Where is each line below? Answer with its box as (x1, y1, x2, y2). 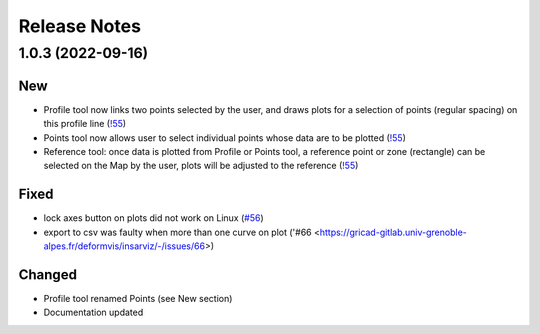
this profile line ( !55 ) (43, 118, 127, 130)
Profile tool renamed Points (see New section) (43, 292, 233, 304)
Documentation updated (43, 306, 144, 319)
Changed (18, 266, 77, 283)
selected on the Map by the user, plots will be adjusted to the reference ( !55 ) (43, 160, 359, 172)
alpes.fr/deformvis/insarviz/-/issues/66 (43, 240, 205, 252)
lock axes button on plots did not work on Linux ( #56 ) (43, 212, 264, 224)
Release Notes (18, 15, 142, 37)
